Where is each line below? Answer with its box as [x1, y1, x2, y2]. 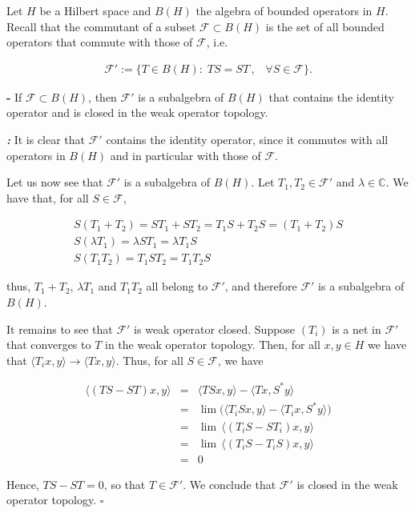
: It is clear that [6, 131, 86, 147]
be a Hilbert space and [39, 2, 151, 18]
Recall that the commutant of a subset [6, 18, 196, 34]
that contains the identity [268, 88, 394, 105]
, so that [103, 475, 146, 492]
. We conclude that [183, 475, 276, 492]
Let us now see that [6, 174, 103, 190]
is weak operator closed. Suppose [134, 320, 296, 337]
